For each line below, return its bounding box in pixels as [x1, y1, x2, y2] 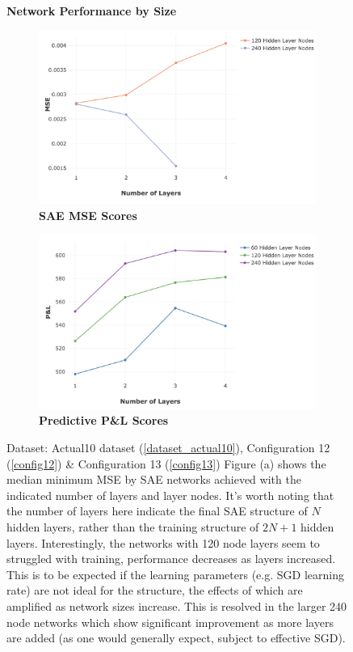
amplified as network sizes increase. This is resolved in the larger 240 [6, 597, 347, 614]
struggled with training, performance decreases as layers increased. [6, 550, 336, 567]
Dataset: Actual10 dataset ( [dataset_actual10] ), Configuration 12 [6, 438, 330, 455]
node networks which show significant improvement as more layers [6, 613, 334, 630]
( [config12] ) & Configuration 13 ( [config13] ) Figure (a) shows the [6, 455, 326, 472]
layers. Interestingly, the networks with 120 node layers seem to [6, 534, 320, 551]
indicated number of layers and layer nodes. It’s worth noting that [6, 486, 334, 503]
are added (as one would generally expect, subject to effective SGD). [6, 629, 346, 646]
